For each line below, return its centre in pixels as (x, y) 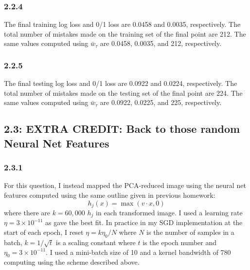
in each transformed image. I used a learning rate (169, 213)
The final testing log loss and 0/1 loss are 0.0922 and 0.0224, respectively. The (121, 83)
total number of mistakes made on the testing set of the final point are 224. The (123, 93)
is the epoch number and (180, 242)
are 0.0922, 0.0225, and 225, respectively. (161, 102)
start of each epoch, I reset (44, 232)
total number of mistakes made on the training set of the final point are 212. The (125, 33)
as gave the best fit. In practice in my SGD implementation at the (144, 222)
